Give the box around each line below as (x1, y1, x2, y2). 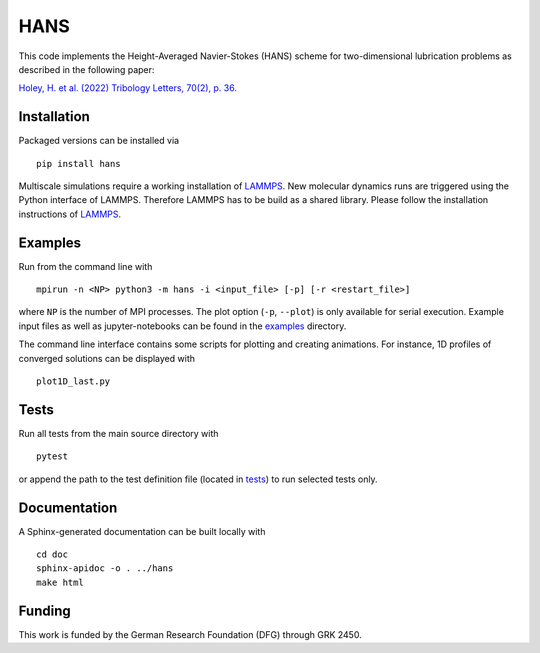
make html (36, 576, 84, 588)
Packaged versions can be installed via (18, 135, 180, 147)
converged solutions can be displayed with (18, 352, 195, 364)
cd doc (36, 549, 69, 560)
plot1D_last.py (36, 376, 111, 387)
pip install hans (36, 158, 121, 169)
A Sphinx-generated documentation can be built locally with (18, 525, 266, 537)
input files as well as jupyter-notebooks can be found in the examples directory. (18, 320, 347, 332)
